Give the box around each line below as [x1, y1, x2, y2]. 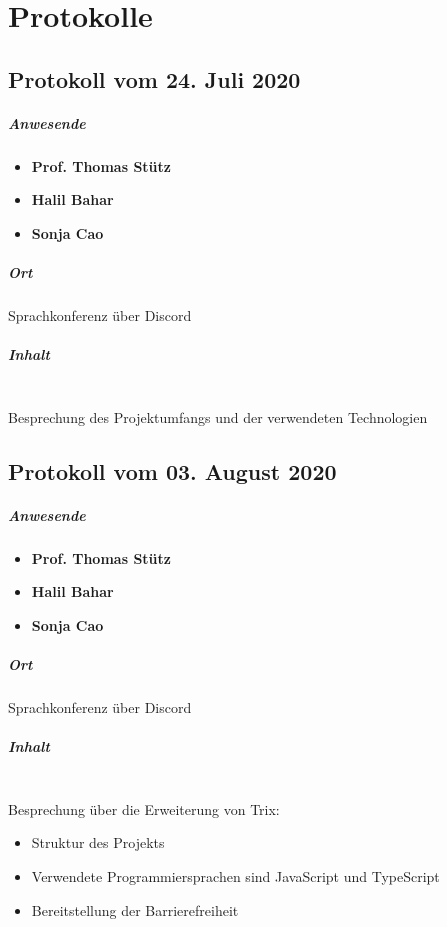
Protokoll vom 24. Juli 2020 [8, 63, 301, 94]
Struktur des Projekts [31, 832, 165, 853]
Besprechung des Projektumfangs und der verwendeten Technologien [8, 406, 428, 427]
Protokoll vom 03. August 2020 [8, 455, 337, 486]
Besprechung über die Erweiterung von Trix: [8, 798, 280, 819]
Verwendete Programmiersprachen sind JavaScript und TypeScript [31, 866, 440, 887]
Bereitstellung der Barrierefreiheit [31, 899, 239, 920]
